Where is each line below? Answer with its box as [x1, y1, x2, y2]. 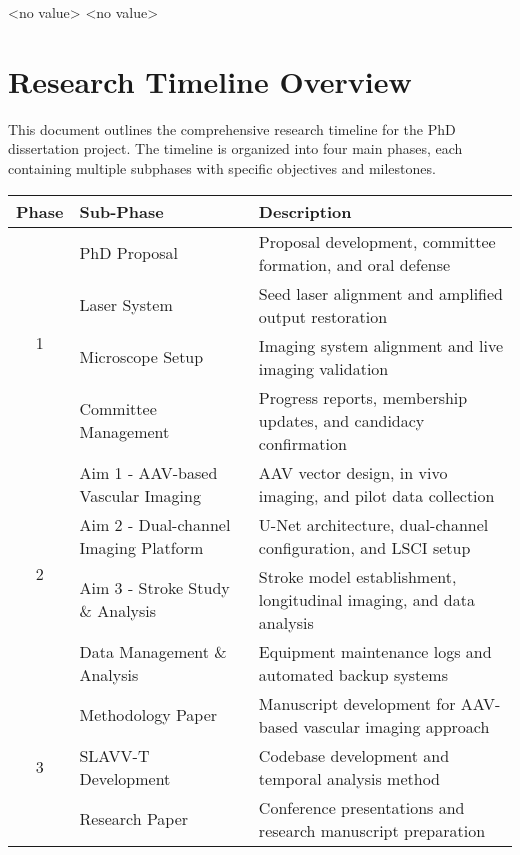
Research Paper [79, 807, 189, 830]
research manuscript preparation [258, 818, 486, 842]
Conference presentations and [258, 795, 465, 819]
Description [258, 199, 352, 223]
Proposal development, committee [258, 229, 496, 253]
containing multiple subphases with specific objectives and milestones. [8, 157, 436, 178]
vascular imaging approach [303, 714, 490, 738]
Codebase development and [258, 743, 450, 767]
